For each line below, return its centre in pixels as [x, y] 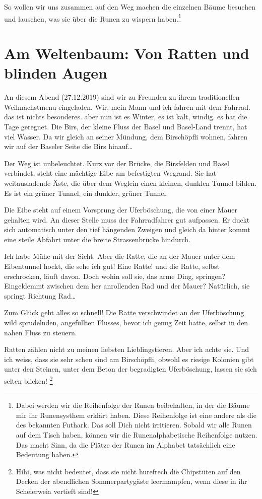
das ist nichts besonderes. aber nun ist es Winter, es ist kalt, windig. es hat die [126, 117]
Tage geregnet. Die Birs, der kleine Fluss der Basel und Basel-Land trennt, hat [126, 126]
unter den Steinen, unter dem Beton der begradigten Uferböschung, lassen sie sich [130, 369]
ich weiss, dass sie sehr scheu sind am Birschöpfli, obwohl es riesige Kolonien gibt [129, 359]
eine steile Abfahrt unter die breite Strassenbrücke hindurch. [97, 239]
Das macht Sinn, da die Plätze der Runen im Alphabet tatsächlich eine [125, 444]
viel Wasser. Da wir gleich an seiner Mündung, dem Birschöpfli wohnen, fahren [126, 136]
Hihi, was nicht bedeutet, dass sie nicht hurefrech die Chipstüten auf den [128, 471]
